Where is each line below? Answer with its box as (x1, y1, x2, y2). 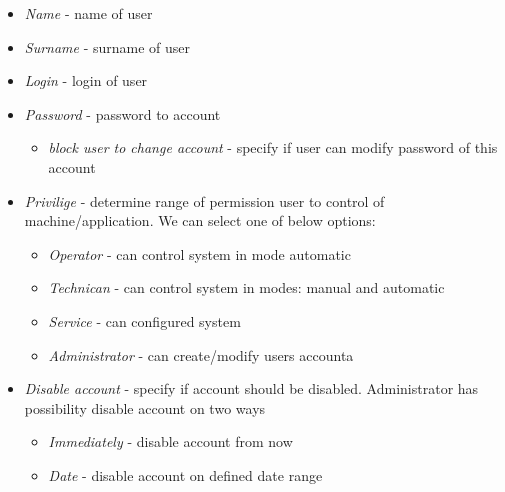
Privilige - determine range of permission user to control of (24, 190, 385, 211)
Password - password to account (24, 103, 221, 124)
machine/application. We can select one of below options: (24, 210, 376, 231)
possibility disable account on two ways (24, 397, 266, 418)
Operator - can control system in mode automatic (48, 243, 351, 264)
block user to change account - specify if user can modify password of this (48, 137, 498, 158)
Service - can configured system (48, 310, 241, 331)
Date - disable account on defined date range (48, 464, 323, 485)
